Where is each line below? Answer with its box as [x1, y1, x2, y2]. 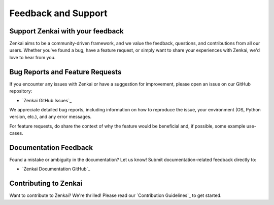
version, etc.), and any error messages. [9, 114, 92, 120]
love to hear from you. [9, 54, 56, 60]
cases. [9, 130, 23, 136]
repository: [9, 88, 32, 94]
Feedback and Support [9, 8, 108, 19]
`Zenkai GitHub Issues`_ [22, 97, 72, 103]
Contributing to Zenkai [9, 179, 83, 188]
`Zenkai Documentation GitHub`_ [22, 166, 90, 172]
